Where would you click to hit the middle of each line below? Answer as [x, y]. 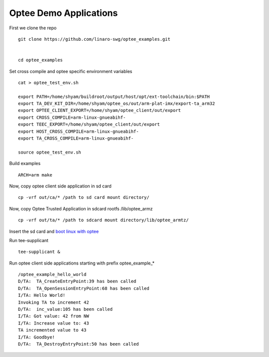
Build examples [25, 164]
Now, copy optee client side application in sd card [60, 186]
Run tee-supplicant [29, 240]
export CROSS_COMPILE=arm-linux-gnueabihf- [72, 117]
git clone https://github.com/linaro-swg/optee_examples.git [94, 39]
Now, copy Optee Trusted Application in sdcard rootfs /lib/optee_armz [81, 208]
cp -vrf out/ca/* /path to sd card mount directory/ [84, 197]
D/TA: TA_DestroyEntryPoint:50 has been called [78, 344]
